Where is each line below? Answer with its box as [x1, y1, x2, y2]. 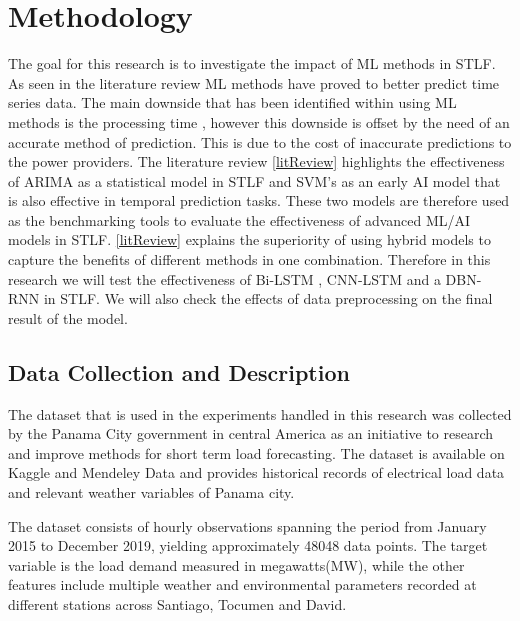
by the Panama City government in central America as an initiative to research [8, 423, 494, 444]
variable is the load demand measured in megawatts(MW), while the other [8, 554, 465, 575]
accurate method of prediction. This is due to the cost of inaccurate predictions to [8, 131, 512, 152]
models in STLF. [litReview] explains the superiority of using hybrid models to [8, 229, 491, 250]
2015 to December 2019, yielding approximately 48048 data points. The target [8, 535, 488, 556]
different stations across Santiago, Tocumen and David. [8, 593, 347, 614]
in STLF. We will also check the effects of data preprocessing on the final [43, 288, 493, 309]
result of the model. [8, 307, 128, 328]
